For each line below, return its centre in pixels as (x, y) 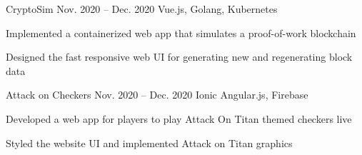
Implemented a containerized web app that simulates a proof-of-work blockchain (181, 32)
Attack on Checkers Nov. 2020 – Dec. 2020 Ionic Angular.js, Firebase (157, 95)
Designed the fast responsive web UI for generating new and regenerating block (179, 57)
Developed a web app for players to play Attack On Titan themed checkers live (179, 118)
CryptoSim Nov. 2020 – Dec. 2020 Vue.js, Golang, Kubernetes (142, 9)
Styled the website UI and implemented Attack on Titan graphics (149, 142)
